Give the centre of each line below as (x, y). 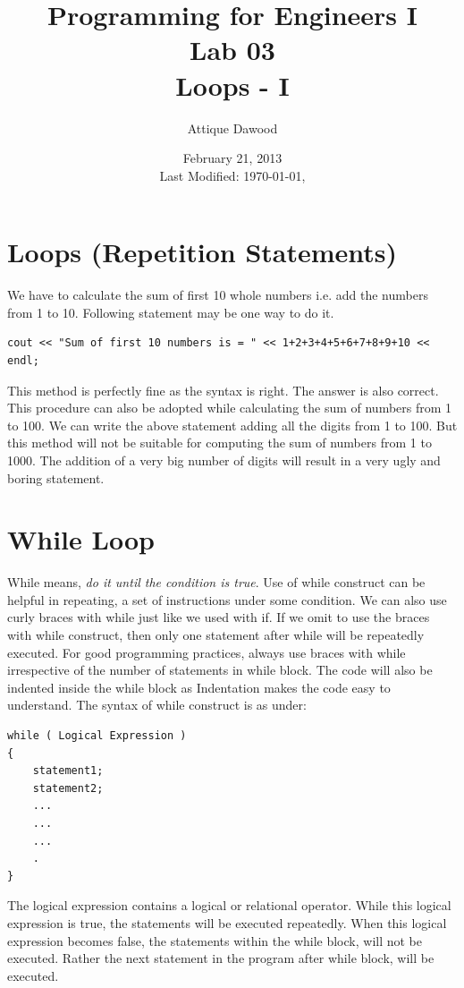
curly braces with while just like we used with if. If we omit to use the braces (219, 617)
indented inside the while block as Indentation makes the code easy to (199, 687)
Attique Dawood (232, 128)
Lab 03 (232, 50)
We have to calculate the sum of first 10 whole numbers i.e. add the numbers (218, 295)
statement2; (68, 788)
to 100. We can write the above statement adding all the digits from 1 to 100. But (232, 425)
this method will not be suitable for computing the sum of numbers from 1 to (219, 443)
